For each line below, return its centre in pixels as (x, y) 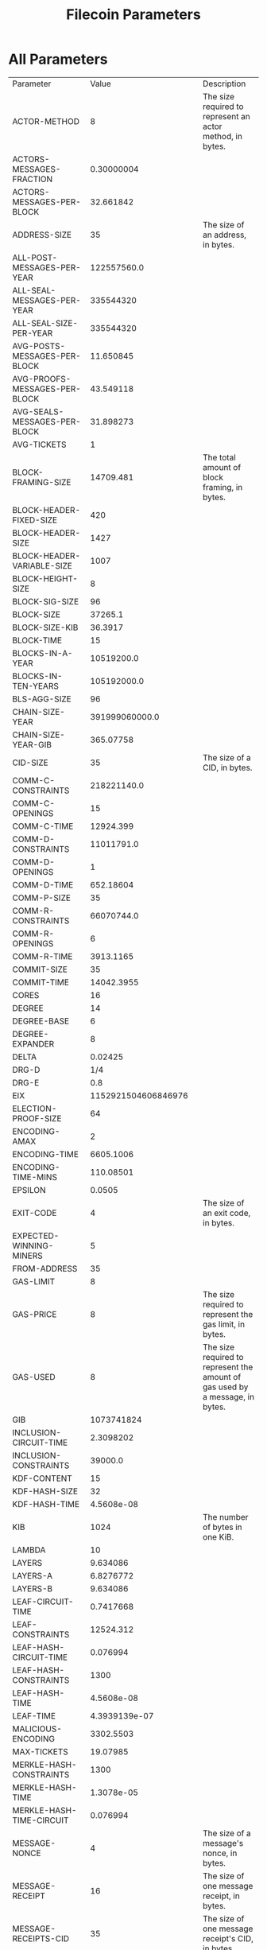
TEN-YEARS (36, 686)
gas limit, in (223, 1324)
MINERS (27, 1256)
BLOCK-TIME (37, 640)
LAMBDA (29, 1550)
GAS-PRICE (35, 1314)
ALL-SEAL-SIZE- (45, 323)
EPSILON (29, 1190)
